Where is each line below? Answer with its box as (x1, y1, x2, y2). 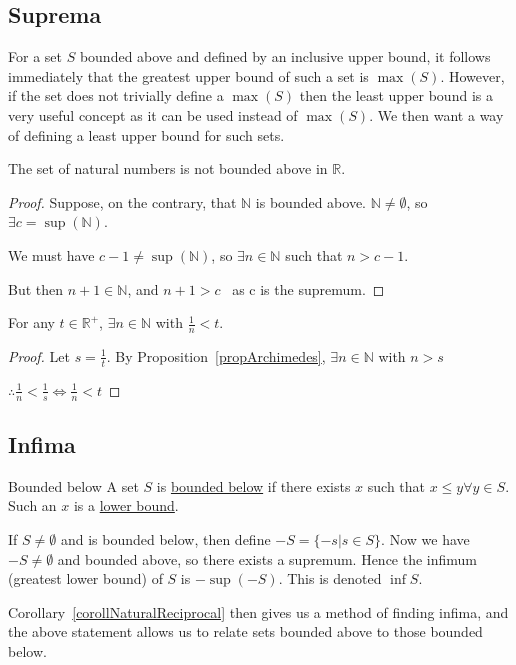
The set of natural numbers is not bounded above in (8, 158, 328, 179)
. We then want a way (369, 104, 504, 125)
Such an (8, 495, 57, 516)
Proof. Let (8, 345, 70, 366)
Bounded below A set (8, 475, 139, 496)
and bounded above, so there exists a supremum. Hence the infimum (57, 548, 478, 569)
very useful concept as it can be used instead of (8, 104, 298, 125)
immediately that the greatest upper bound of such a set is (8, 65, 369, 86)
